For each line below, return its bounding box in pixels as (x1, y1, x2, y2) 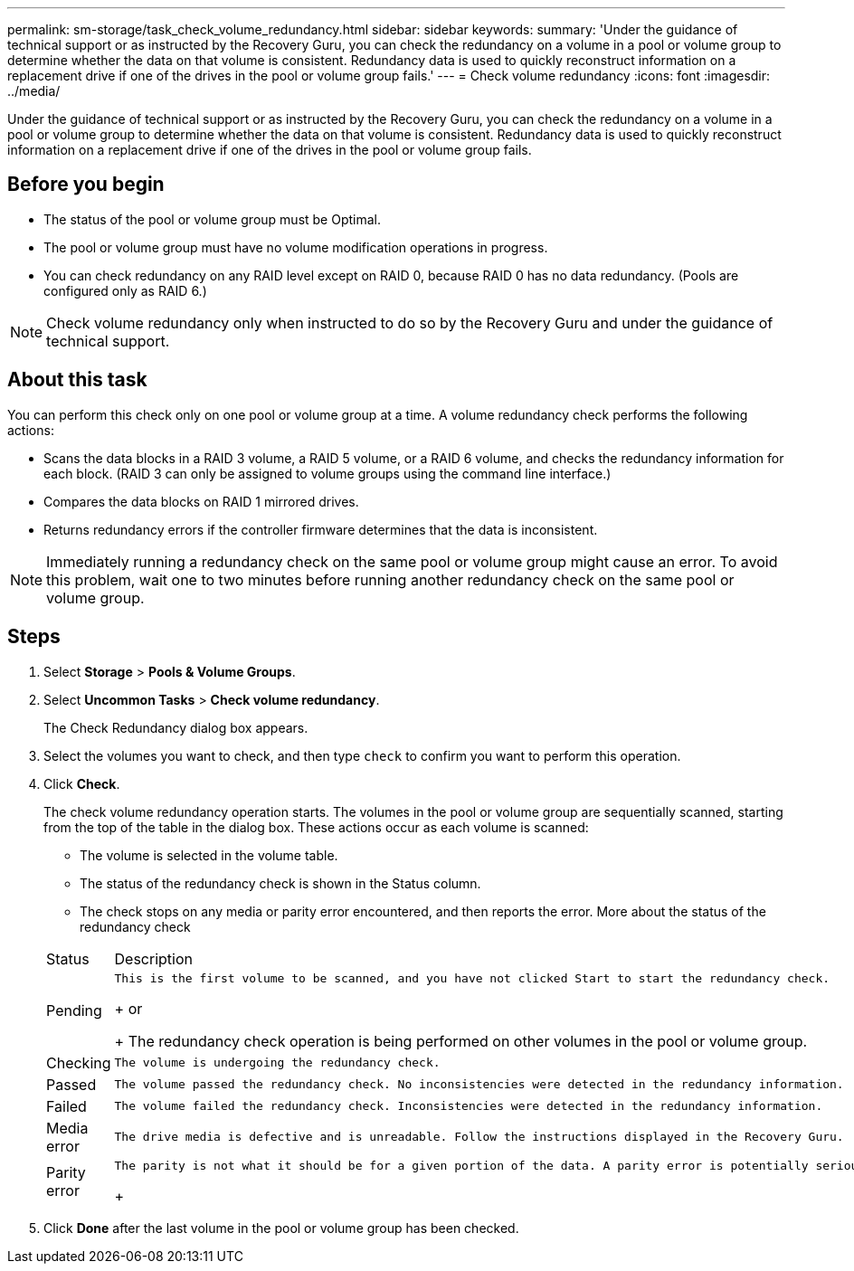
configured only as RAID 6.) (43, 282, 207, 299)
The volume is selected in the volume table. (80, 847, 338, 863)
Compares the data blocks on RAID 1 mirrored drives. (43, 493, 359, 509)
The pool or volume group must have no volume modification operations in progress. (43, 239, 548, 255)
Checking (46, 1053, 111, 1072)
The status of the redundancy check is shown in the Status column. (80, 875, 481, 891)
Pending (46, 1001, 102, 1020)
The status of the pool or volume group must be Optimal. (43, 211, 382, 227)
